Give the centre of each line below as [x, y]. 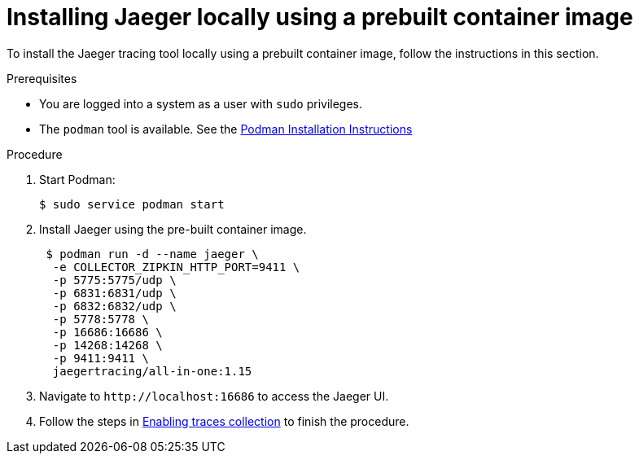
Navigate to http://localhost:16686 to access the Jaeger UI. [214, 396]
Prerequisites [42, 78]
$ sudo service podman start [132, 204]
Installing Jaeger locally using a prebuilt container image [320, 17]
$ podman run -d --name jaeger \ [152, 254]
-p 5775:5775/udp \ [114, 280]
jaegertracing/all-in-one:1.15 [152, 371]
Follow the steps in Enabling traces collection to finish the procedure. [224, 421]
